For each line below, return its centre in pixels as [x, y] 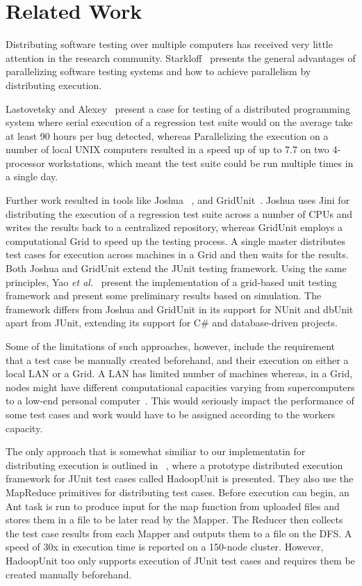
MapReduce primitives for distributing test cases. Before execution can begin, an [178, 492]
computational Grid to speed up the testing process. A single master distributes [175, 240]
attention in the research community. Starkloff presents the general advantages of [181, 57]
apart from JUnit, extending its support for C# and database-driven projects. [172, 323]
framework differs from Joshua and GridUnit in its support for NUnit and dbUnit [180, 309]
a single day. [32, 176]
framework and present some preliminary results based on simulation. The [164, 295]
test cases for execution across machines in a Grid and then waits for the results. [177, 254]
